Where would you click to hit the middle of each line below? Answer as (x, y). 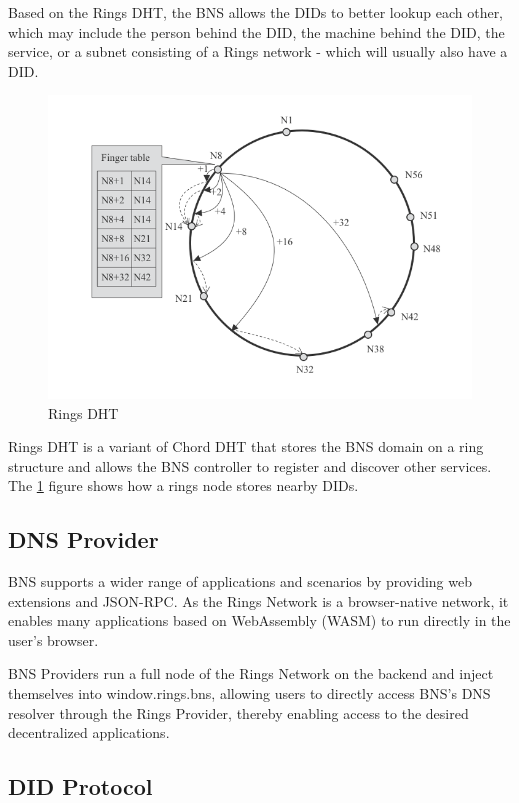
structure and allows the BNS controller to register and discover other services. (250, 465)
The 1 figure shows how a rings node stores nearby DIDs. (183, 485)
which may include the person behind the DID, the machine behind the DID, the (256, 31)
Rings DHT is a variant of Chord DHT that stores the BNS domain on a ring (246, 446)
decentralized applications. (89, 732)
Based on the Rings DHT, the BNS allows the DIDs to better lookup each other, (256, 12)
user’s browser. (53, 639)
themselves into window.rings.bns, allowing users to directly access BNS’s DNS (249, 693)
